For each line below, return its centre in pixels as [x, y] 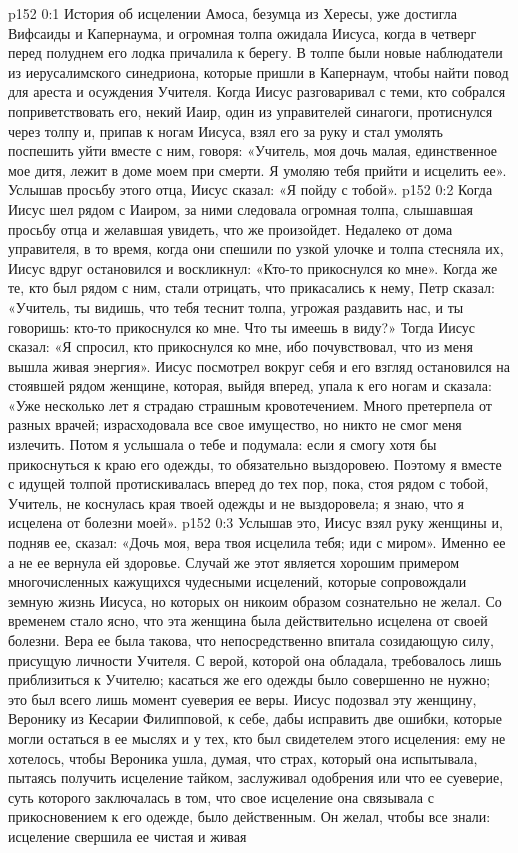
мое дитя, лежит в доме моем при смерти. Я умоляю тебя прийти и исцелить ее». [257, 169]
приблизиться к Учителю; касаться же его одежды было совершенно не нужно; [249, 679]
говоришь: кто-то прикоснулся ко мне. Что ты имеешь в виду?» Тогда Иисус [242, 326]
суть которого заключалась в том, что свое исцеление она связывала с [221, 796]
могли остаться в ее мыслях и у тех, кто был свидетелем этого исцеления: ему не [257, 737]
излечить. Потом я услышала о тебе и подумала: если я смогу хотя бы [222, 444]
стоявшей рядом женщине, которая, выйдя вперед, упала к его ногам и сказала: [250, 385]
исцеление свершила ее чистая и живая [127, 835]
